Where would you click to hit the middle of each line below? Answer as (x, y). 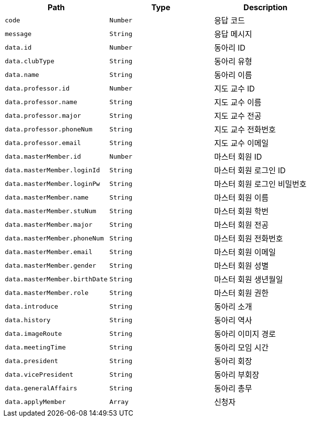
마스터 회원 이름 (241, 198)
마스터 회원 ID (238, 157)
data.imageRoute (34, 333)
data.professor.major (43, 115)
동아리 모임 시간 (241, 348)
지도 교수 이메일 (241, 143)
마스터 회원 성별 (241, 266)
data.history (28, 320)
